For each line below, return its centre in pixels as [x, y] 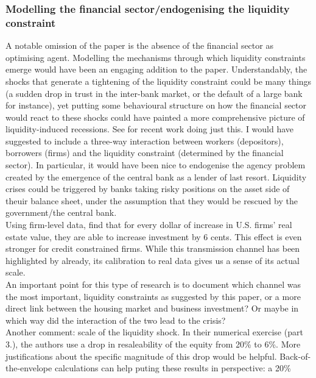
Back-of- [295, 356]
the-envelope [29, 368]
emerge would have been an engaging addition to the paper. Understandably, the [156, 69]
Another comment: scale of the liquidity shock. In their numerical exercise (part [154, 332]
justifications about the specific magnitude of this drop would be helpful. [141, 356]
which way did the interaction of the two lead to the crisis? [116, 320]
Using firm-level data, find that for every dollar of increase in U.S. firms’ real [149, 225]
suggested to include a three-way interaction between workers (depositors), [145, 141]
